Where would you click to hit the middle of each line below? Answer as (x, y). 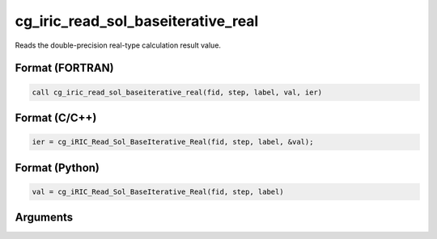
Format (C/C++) (56, 117)
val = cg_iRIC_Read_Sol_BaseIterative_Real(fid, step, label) (158, 191)
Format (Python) (57, 168)
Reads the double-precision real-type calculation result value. (118, 45)
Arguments (44, 218)
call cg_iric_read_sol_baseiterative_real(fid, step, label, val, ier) (177, 92)
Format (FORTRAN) (64, 68)
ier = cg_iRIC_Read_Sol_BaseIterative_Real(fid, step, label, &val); (173, 142)
